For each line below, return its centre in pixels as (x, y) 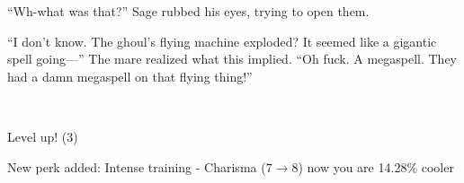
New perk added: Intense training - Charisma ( (137, 166)
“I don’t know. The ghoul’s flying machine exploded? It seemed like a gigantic (222, 41)
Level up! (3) (43, 136)
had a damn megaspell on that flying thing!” (130, 76)
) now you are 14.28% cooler (376, 166)
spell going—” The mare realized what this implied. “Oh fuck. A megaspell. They (232, 59)
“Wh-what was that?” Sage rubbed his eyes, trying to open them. (188, 11)
